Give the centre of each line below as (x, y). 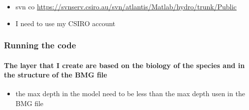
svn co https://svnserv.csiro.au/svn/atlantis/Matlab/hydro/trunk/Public (126, 6)
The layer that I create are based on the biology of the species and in (124, 65)
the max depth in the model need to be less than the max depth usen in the (130, 93)
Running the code (40, 45)
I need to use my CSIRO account (65, 23)
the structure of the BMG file (56, 75)
